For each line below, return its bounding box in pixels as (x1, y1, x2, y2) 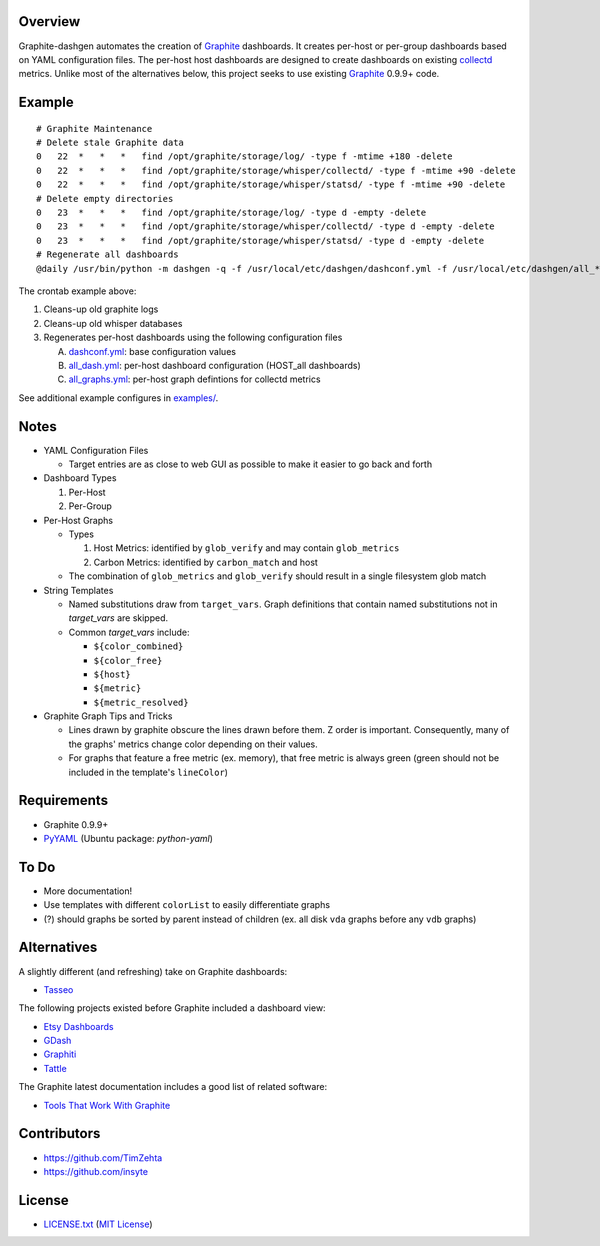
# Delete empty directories (36, 193, 174, 204)
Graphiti (43, 1048, 77, 1060)
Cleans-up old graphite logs (43, 303, 159, 315)
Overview (18, 13, 81, 30)
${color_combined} (93, 641, 184, 652)
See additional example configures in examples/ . (18, 391, 219, 404)
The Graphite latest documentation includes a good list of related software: (18, 1081, 328, 1093)
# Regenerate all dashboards (36, 249, 179, 260)
